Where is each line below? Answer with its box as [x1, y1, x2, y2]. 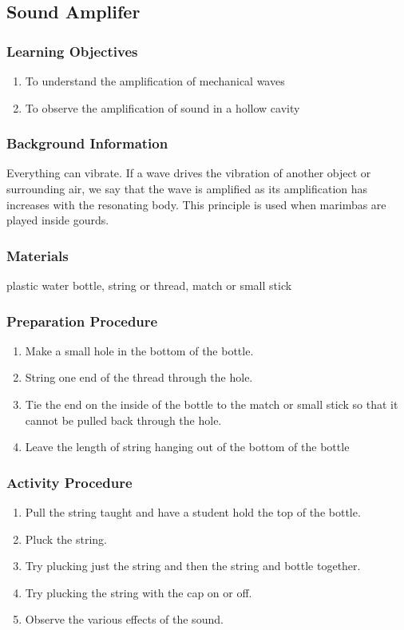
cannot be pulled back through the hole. [25, 411, 222, 428]
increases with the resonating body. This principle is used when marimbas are [6, 196, 386, 212]
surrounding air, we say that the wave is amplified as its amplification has [6, 180, 368, 196]
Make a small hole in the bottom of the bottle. [25, 342, 254, 359]
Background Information [6, 133, 168, 153]
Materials [6, 245, 69, 265]
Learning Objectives [6, 41, 138, 61]
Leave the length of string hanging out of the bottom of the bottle [25, 438, 350, 455]
